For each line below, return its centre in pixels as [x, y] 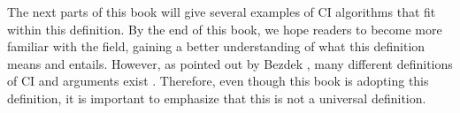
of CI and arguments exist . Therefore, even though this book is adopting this [218, 81]
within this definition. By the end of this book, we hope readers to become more [225, 29]
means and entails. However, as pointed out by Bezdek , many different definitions [230, 63]
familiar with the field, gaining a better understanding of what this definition [216, 46]
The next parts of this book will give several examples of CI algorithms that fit [222, 11]
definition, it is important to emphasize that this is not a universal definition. [217, 98]
